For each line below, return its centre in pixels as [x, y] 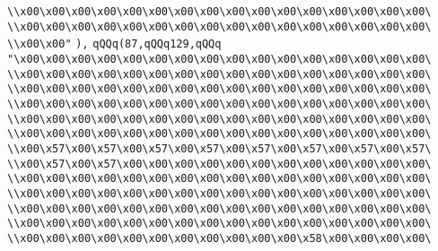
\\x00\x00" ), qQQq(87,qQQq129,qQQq [114, 44]
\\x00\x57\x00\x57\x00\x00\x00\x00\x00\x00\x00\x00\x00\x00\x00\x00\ [219, 164]
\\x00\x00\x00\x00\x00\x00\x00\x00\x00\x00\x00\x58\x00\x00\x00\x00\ [219, 238]
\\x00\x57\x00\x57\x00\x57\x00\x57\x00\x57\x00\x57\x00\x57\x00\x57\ [219, 148]
